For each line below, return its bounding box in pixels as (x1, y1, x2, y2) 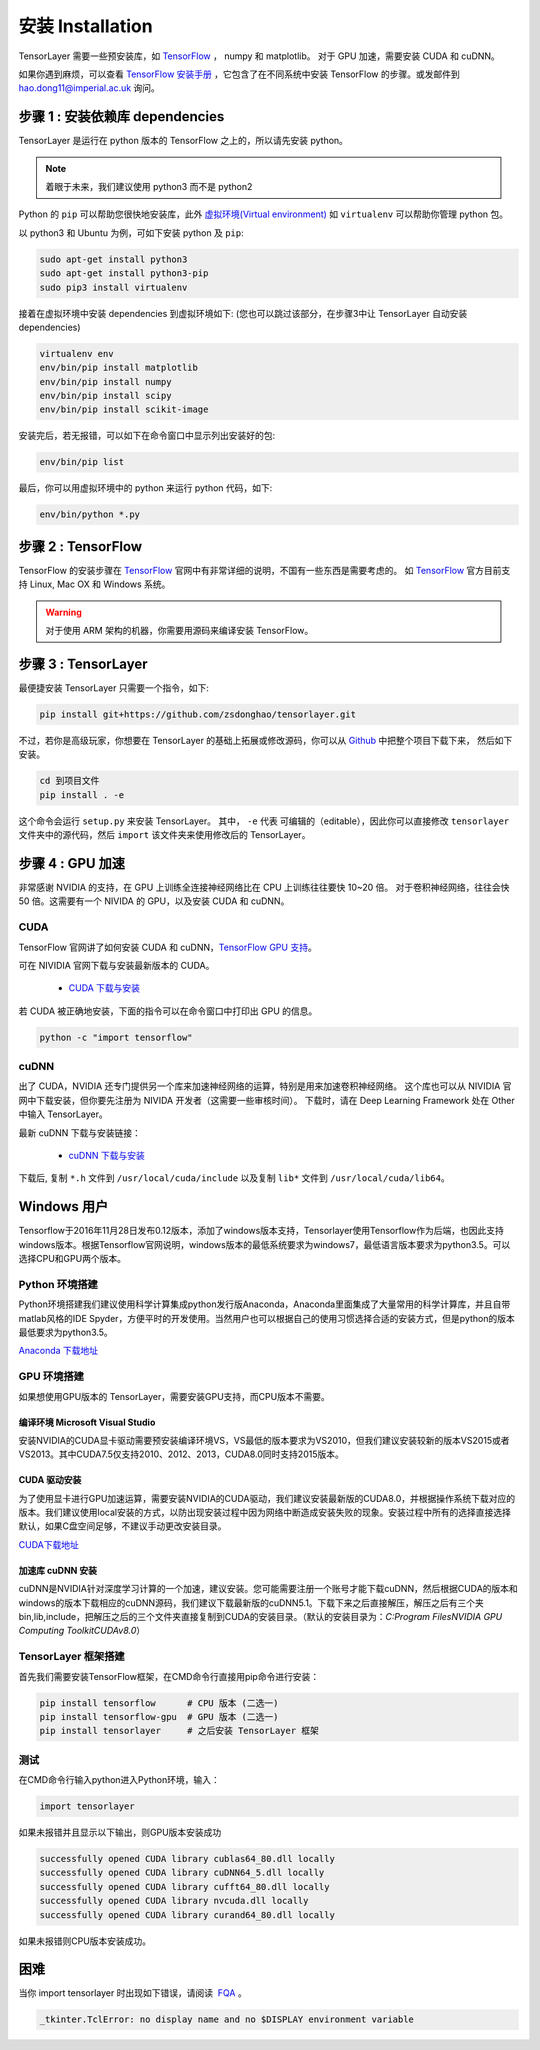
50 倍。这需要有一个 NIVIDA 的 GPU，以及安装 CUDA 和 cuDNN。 (18, 895, 290, 907)
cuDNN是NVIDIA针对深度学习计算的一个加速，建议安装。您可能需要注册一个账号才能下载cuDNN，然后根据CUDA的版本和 (18, 1583, 519, 1595)
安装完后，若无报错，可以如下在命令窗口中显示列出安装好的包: (18, 430, 276, 442)
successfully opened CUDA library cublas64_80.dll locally (39, 1853, 335, 1865)
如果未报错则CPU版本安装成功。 (18, 1935, 152, 1947)
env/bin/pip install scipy (39, 390, 172, 402)
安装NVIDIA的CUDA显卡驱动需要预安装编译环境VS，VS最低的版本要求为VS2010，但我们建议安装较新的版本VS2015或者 (18, 1434, 510, 1446)
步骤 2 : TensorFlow (18, 538, 143, 555)
